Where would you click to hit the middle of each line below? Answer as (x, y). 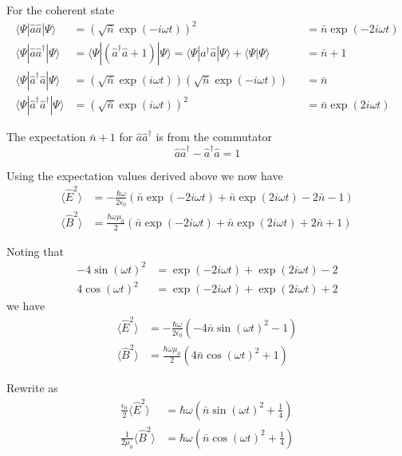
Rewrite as (32, 388)
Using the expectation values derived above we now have (145, 175)
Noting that (35, 251)
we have (26, 306)
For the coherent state (61, 10)
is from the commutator (214, 137)
